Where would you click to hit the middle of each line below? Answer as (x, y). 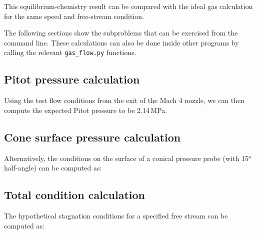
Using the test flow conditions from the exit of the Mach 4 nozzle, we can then (124, 100)
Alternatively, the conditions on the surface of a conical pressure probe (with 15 (126, 158)
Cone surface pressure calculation (92, 137)
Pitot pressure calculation (72, 79)
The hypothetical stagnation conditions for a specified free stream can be (116, 216)
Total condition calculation (75, 195)
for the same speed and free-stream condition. (74, 16)
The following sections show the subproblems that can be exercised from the (121, 33)
